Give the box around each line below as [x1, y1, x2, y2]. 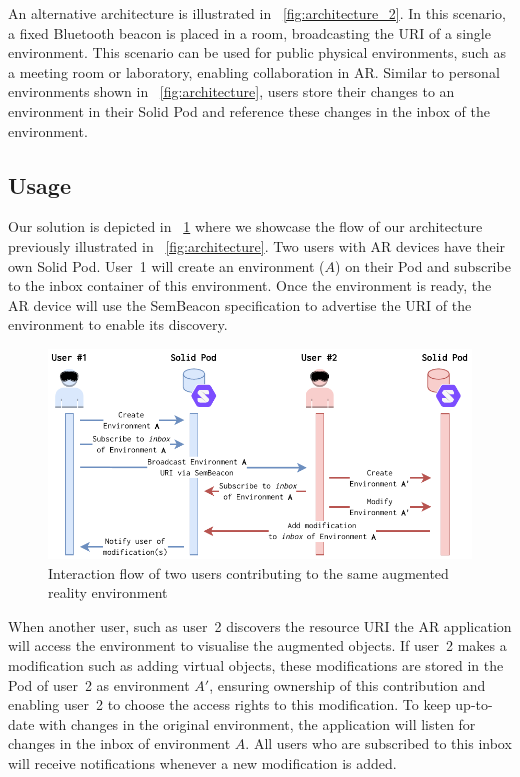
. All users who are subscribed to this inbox [245, 733, 512, 754]
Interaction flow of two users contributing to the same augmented [48, 562, 449, 583]
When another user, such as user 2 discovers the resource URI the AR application [8, 615, 512, 636]
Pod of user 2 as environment [8, 674, 190, 695]
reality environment [48, 582, 168, 603]
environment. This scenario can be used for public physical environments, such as [8, 42, 507, 63]
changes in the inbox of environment [8, 733, 231, 754]
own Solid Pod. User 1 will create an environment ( [8, 255, 325, 276]
